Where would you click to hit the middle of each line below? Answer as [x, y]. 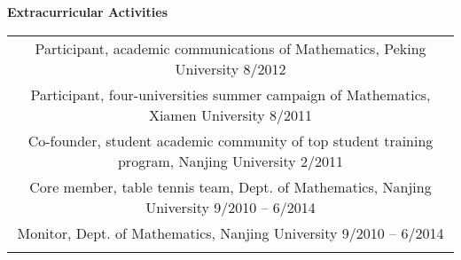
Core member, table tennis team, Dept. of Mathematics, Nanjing [230, 186]
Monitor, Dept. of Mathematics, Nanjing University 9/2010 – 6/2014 [230, 232]
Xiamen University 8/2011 [230, 114]
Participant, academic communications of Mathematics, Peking [230, 48]
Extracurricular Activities [88, 12]
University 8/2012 [230, 68]
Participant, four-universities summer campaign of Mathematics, [230, 94]
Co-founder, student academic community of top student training [230, 140]
